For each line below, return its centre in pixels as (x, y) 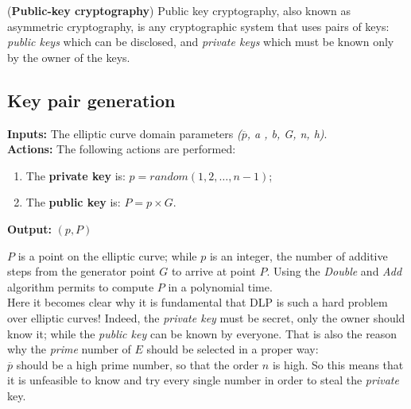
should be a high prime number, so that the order (138, 364)
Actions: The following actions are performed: (122, 149)
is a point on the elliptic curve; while (107, 255)
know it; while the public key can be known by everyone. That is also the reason (202, 333)
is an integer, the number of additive (299, 255)
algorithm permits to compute (81, 286)
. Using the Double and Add (334, 271)
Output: (29, 228)
